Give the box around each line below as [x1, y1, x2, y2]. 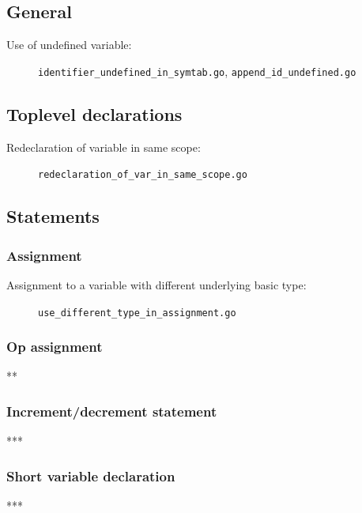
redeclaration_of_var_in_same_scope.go [38, 169, 247, 181]
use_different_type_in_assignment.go [38, 307, 236, 319]
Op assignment [6, 337, 103, 356]
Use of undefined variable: [6, 36, 132, 53]
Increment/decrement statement [6, 401, 217, 421]
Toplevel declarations [6, 101, 183, 126]
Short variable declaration [6, 466, 175, 485]
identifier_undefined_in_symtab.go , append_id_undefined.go [38, 62, 356, 79]
